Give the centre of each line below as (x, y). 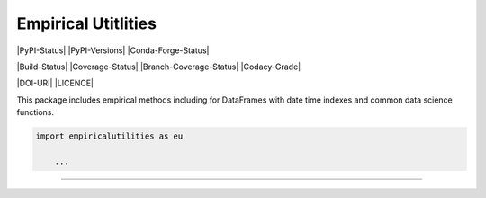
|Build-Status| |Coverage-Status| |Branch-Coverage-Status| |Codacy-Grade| (159, 67)
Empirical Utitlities (87, 23)
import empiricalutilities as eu (109, 136)
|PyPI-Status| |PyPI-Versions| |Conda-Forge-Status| (113, 50)
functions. (35, 112)
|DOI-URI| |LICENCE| (55, 83)
